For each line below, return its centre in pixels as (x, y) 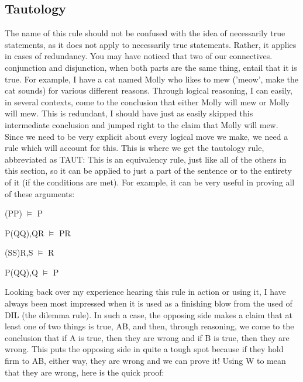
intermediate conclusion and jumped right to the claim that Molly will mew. (142, 124)
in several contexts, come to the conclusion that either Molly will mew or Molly (147, 101)
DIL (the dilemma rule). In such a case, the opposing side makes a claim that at (149, 314)
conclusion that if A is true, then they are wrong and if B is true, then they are (147, 337)
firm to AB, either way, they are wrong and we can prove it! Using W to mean (145, 361)
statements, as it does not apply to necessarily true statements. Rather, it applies (151, 44)
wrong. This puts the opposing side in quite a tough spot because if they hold (144, 349)
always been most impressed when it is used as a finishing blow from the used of (149, 303)
